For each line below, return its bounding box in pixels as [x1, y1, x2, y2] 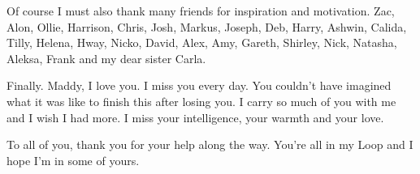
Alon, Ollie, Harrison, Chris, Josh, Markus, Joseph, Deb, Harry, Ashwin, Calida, [6, 18, 407, 35]
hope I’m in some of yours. [6, 151, 140, 168]
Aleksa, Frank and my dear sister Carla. [6, 49, 206, 66]
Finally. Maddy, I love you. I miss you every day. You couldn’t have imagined [6, 77, 392, 94]
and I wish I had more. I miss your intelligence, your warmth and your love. [6, 108, 384, 125]
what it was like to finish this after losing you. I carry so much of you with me [6, 92, 396, 109]
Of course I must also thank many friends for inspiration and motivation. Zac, [6, 2, 395, 19]
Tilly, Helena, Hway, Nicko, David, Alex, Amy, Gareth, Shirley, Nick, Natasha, [6, 34, 397, 51]
